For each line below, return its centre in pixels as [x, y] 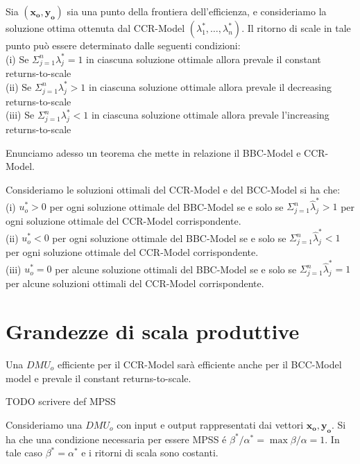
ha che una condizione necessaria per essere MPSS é [116, 439]
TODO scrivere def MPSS [61, 401]
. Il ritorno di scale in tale [296, 28]
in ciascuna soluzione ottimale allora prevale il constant [204, 59]
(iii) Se [20, 115]
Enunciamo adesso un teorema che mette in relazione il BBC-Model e [153, 152]
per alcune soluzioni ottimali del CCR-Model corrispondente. [135, 283]
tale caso [24, 453]
